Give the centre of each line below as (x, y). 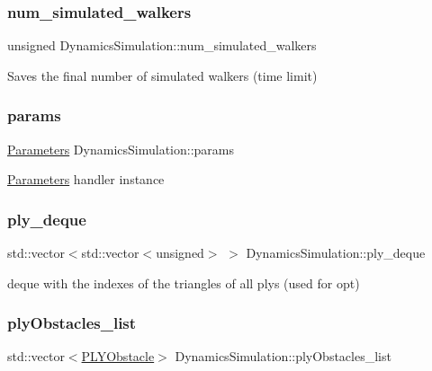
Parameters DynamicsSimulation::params (121, 149)
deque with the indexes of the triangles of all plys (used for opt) (184, 283)
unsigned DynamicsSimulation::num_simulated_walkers (162, 45)
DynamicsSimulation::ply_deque (336, 253)
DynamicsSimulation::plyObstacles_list (283, 356)
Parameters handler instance (86, 179)
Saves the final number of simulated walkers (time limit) (162, 75)
